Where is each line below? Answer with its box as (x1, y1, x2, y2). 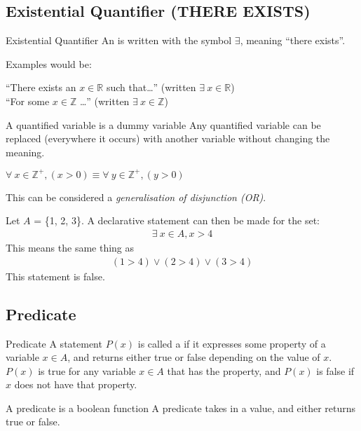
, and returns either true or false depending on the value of (67, 350, 320, 364)
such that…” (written (106, 80, 196, 95)
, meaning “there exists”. (240, 33, 346, 48)
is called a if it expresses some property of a (137, 336, 326, 350)
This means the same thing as (6, 240, 135, 255)
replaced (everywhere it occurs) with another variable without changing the (6, 131, 330, 146)
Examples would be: (6, 56, 92, 71)
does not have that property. (14, 377, 137, 392)
